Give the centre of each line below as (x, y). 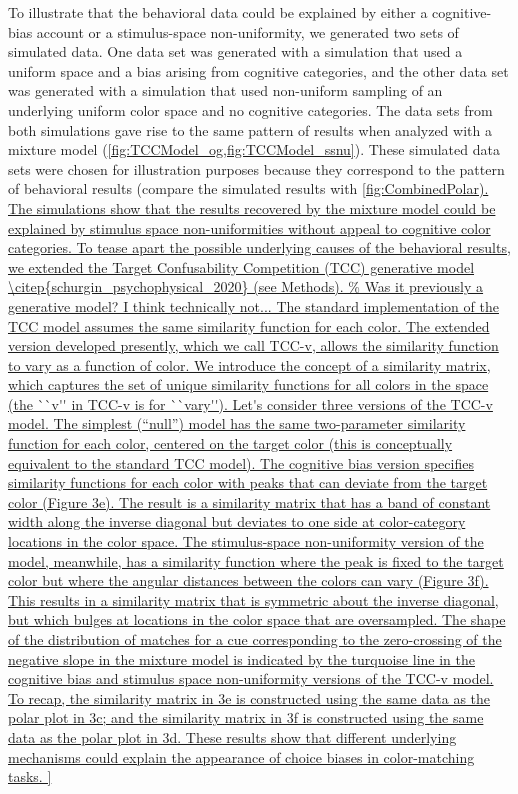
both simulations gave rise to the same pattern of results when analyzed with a (250, 129)
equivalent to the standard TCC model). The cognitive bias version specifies (241, 462)
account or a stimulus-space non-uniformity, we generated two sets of (247, 31)
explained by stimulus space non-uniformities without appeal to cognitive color (249, 227)
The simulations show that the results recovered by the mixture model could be (252, 207)
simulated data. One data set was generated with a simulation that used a (235, 51)
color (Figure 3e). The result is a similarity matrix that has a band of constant (249, 501)
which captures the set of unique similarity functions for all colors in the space (248, 384)
